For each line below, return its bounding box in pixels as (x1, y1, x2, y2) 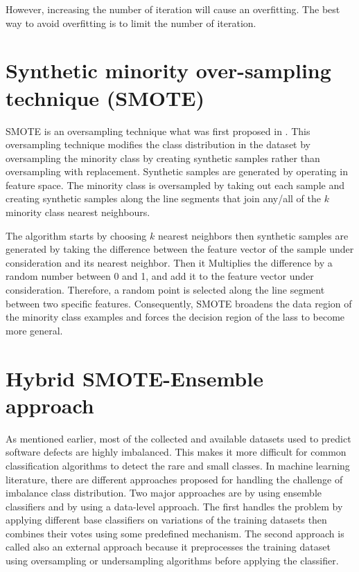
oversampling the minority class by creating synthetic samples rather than (6, 150, 320, 165)
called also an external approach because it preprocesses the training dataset (6, 539, 331, 554)
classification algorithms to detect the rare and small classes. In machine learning (6, 458, 350, 472)
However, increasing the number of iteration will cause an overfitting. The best (6, 2, 340, 16)
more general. (6, 323, 63, 337)
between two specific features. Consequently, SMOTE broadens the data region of (6, 296, 352, 310)
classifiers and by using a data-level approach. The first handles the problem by (6, 499, 343, 513)
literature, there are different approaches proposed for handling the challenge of (6, 472, 343, 486)
